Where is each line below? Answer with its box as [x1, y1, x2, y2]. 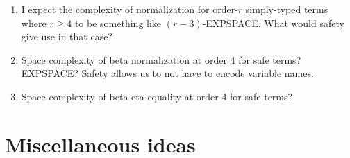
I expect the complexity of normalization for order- [21, 2, 238, 16]
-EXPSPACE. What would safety [202, 15, 344, 30]
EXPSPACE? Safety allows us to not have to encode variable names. [21, 66, 314, 80]
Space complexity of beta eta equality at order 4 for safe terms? [21, 89, 293, 103]
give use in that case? [21, 29, 112, 44]
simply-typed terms [245, 2, 328, 16]
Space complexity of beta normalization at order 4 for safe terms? [21, 52, 301, 67]
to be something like [74, 15, 162, 30]
